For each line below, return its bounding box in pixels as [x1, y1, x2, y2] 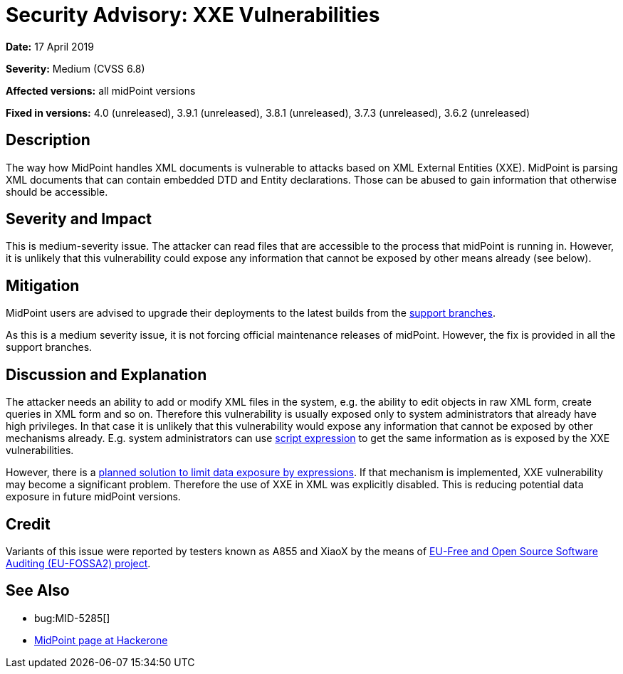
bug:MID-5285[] [34, 611, 110, 624]
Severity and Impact [6, 210, 152, 228]
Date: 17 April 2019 [6, 40, 94, 53]
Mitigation [6, 276, 80, 295]
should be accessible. [6, 185, 108, 198]
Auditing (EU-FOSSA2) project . [6, 557, 151, 569]
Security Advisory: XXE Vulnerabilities [6, 3, 380, 27]
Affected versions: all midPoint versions [6, 84, 196, 97]
